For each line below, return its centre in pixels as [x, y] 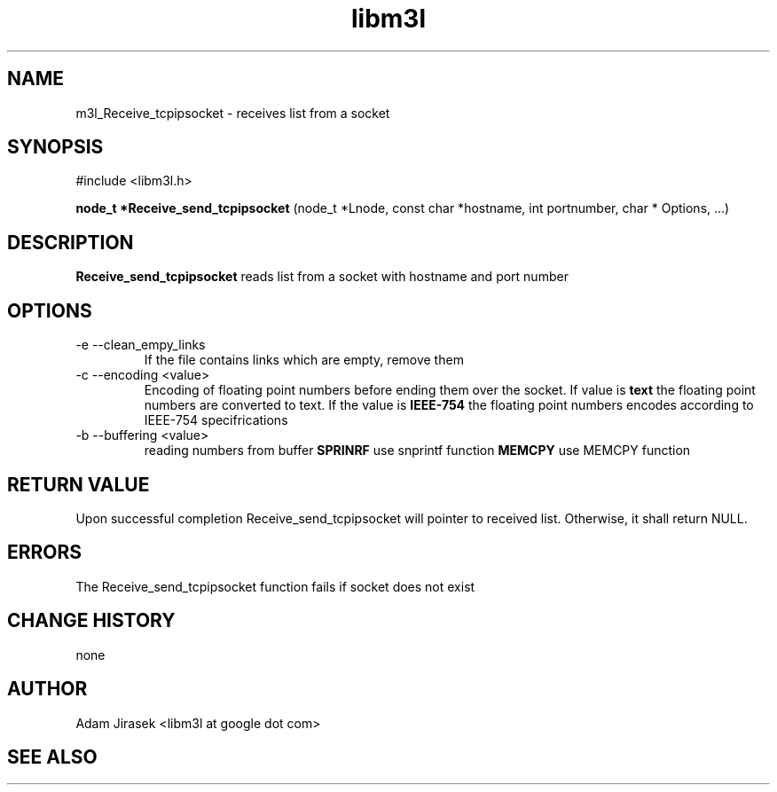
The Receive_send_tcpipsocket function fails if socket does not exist [275, 586]
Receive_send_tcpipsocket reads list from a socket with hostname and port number [322, 277]
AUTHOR [47, 689]
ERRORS [45, 553]
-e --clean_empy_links [141, 345]
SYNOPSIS [55, 147]
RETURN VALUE [78, 484]
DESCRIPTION [71, 242]
